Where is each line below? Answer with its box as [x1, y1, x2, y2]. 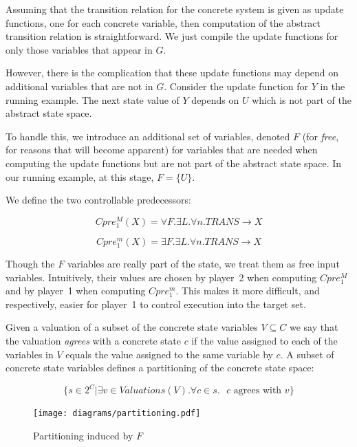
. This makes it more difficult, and [175, 283, 320, 298]
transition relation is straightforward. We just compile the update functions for [6, 29, 338, 43]
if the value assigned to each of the [191, 334, 338, 348]
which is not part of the [252, 92, 351, 107]
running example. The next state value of [6, 92, 180, 107]
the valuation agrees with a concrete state [6, 334, 181, 348]
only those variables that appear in [6, 42, 153, 56]
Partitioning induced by [33, 428, 133, 443]
